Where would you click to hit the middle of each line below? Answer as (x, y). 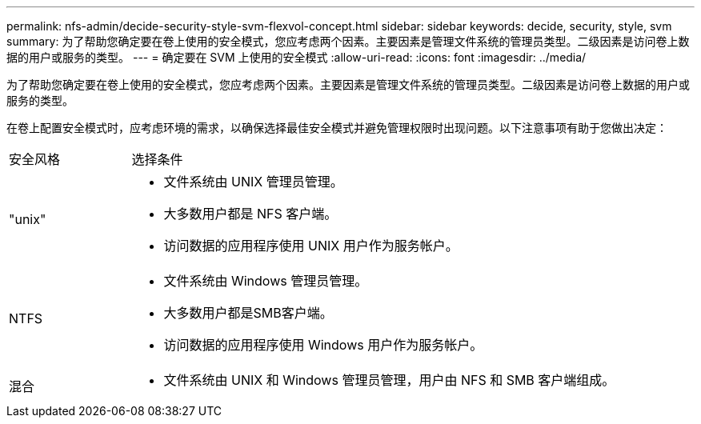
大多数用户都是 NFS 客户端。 (250, 214)
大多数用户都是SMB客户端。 (248, 313)
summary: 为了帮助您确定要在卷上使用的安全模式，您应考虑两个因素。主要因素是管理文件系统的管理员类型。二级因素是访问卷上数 (348, 41)
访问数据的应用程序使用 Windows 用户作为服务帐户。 (323, 345)
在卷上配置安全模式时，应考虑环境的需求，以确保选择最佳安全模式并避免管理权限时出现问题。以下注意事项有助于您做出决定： (337, 128)
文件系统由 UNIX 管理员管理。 (253, 182)
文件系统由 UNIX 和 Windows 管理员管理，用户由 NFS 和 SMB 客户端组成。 (389, 380)
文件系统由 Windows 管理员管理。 (266, 281)
